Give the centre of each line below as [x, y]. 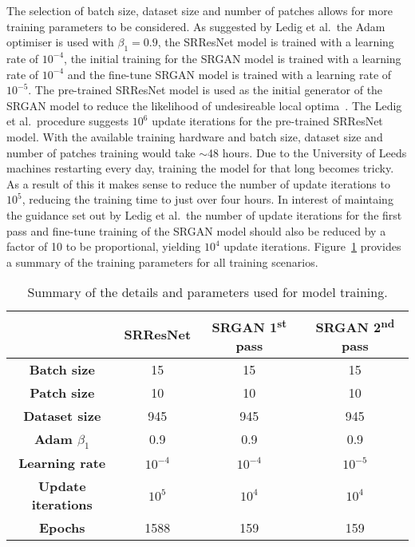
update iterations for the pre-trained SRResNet [267, 121]
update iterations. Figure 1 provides [312, 246]
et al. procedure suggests [68, 121]
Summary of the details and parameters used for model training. [207, 292]
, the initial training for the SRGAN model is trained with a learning [233, 58]
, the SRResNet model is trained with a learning [276, 42]
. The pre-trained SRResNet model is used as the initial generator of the [206, 90]
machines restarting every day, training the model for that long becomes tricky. [200, 168]
